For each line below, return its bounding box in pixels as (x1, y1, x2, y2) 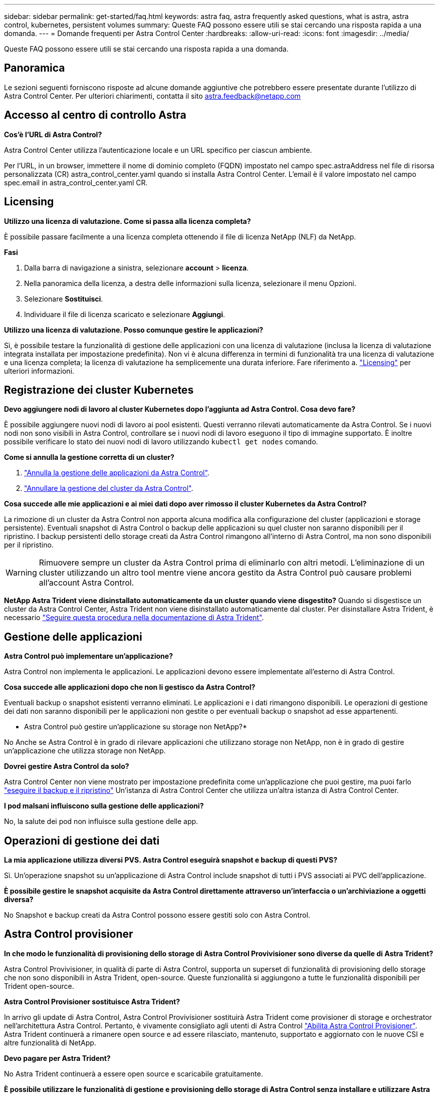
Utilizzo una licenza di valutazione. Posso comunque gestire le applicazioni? (4, 325, 264, 334)
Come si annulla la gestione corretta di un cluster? (4, 453, 174, 462)
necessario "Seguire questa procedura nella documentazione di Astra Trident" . (4, 613, 264, 622)
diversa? (4, 895, 34, 904)
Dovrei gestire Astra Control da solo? (4, 762, 129, 771)
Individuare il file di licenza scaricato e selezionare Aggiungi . (24, 310, 226, 319)
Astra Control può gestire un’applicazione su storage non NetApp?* (24, 722, 247, 731)
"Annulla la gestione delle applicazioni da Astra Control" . (24, 468, 209, 477)
